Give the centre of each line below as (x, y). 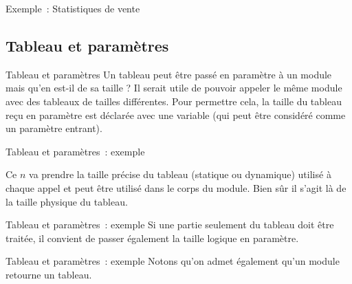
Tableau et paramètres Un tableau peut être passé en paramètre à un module (169, 74)
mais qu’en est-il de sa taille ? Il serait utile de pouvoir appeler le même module (174, 88)
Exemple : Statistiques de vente (73, 8)
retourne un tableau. (49, 274)
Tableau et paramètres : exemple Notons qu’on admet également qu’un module (173, 261)
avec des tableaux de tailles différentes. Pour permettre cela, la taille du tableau (174, 101)
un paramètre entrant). (54, 128)
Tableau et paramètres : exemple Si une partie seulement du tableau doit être (170, 225)
